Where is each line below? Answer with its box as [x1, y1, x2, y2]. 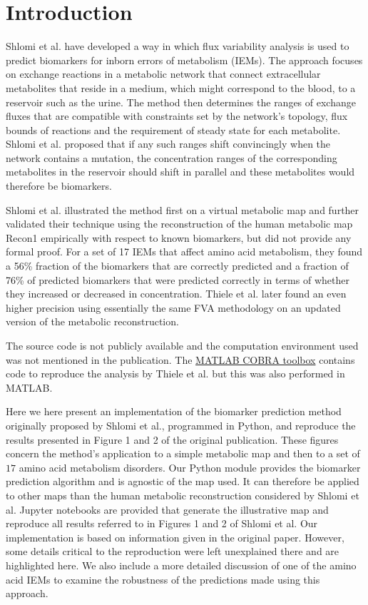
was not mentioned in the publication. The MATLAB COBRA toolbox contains [6, 352, 355, 367]
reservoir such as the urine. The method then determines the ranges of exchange [6, 94, 356, 109]
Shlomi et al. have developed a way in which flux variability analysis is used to [6, 39, 349, 54]
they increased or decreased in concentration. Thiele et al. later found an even [6, 286, 347, 301]
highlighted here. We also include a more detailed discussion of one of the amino [6, 557, 357, 572]
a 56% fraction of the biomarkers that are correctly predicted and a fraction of [6, 258, 349, 273]
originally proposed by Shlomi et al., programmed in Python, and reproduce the [6, 417, 356, 432]
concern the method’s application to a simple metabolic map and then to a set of [6, 446, 360, 461]
